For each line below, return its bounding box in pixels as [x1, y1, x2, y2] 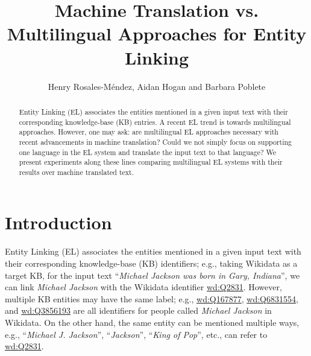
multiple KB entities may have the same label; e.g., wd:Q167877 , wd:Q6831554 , [5, 292, 298, 305]
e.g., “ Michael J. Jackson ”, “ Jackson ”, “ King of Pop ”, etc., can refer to [5, 328, 268, 340]
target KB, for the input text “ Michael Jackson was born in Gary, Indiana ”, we [5, 269, 300, 281]
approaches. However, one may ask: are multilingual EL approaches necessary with [19, 127, 278, 137]
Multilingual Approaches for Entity [7, 21, 307, 46]
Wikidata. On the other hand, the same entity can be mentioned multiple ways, [5, 316, 300, 328]
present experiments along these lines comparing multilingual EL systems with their [19, 157, 283, 167]
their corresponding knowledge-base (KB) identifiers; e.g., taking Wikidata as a [5, 257, 298, 270]
